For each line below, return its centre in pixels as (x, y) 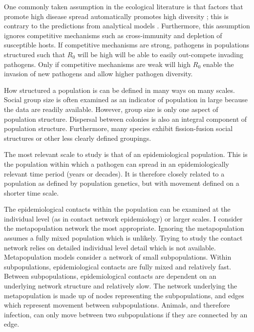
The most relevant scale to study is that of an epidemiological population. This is (126, 154)
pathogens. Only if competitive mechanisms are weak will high (97, 64)
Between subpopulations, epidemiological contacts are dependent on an (110, 276)
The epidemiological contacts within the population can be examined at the (117, 209)
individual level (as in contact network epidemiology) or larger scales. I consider (123, 218)
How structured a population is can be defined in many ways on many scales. (119, 90)
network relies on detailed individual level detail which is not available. (110, 247)
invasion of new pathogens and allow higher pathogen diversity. (98, 74)
